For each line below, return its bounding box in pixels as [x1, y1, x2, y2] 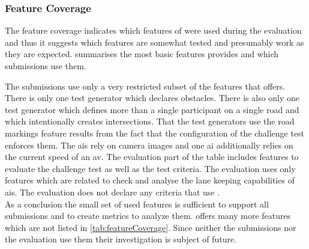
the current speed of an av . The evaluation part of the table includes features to [5, 150, 299, 163]
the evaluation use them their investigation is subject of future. [5, 233, 237, 245]
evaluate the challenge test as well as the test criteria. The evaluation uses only [5, 162, 296, 174]
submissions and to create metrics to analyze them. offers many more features [5, 209, 291, 222]
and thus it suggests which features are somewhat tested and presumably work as [5, 35, 304, 48]
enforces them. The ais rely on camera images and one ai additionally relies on [5, 138, 293, 151]
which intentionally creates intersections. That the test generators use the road [5, 115, 295, 128]
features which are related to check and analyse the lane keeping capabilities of [5, 174, 295, 186]
